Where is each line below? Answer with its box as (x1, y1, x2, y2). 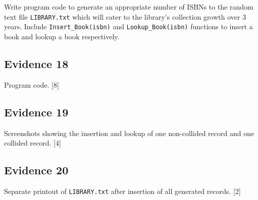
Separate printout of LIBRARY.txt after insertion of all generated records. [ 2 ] (4, 185, 241, 196)
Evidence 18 (4, 55, 69, 71)
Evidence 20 (4, 162, 69, 178)
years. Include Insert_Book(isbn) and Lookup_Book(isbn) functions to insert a (4, 21, 253, 32)
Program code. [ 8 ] (4, 79, 59, 90)
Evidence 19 (4, 104, 69, 119)
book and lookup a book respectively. (4, 31, 120, 41)
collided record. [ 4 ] (4, 138, 61, 148)
